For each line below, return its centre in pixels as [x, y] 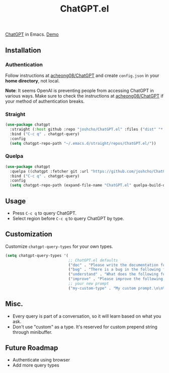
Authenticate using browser [41, 360]
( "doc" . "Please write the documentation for [118, 265]
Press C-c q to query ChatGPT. [45, 213]
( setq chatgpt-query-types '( [37, 255]
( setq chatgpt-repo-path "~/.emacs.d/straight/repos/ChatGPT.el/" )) [83, 143]
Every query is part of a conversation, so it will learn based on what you [87, 316]
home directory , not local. [32, 80]
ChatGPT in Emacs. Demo [32, 34]
